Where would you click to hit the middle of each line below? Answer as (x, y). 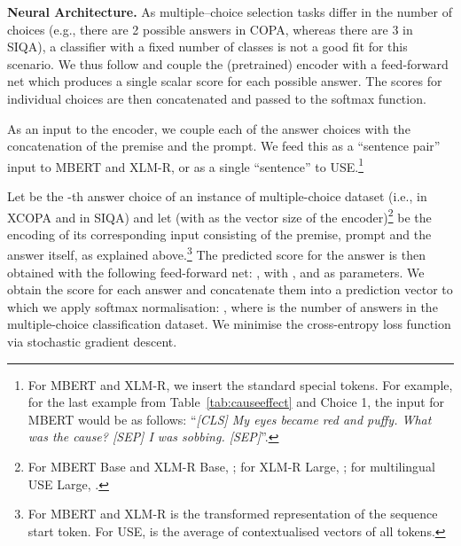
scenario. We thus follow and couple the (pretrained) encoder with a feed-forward (228, 63)
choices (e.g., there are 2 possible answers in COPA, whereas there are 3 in (210, 29)
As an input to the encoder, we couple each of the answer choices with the (209, 128)
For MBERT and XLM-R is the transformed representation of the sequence (233, 514)
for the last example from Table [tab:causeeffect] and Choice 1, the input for (236, 402)
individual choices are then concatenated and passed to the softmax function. (217, 98)
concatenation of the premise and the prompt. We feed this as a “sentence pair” (224, 146)
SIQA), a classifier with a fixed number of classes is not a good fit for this (207, 47)
